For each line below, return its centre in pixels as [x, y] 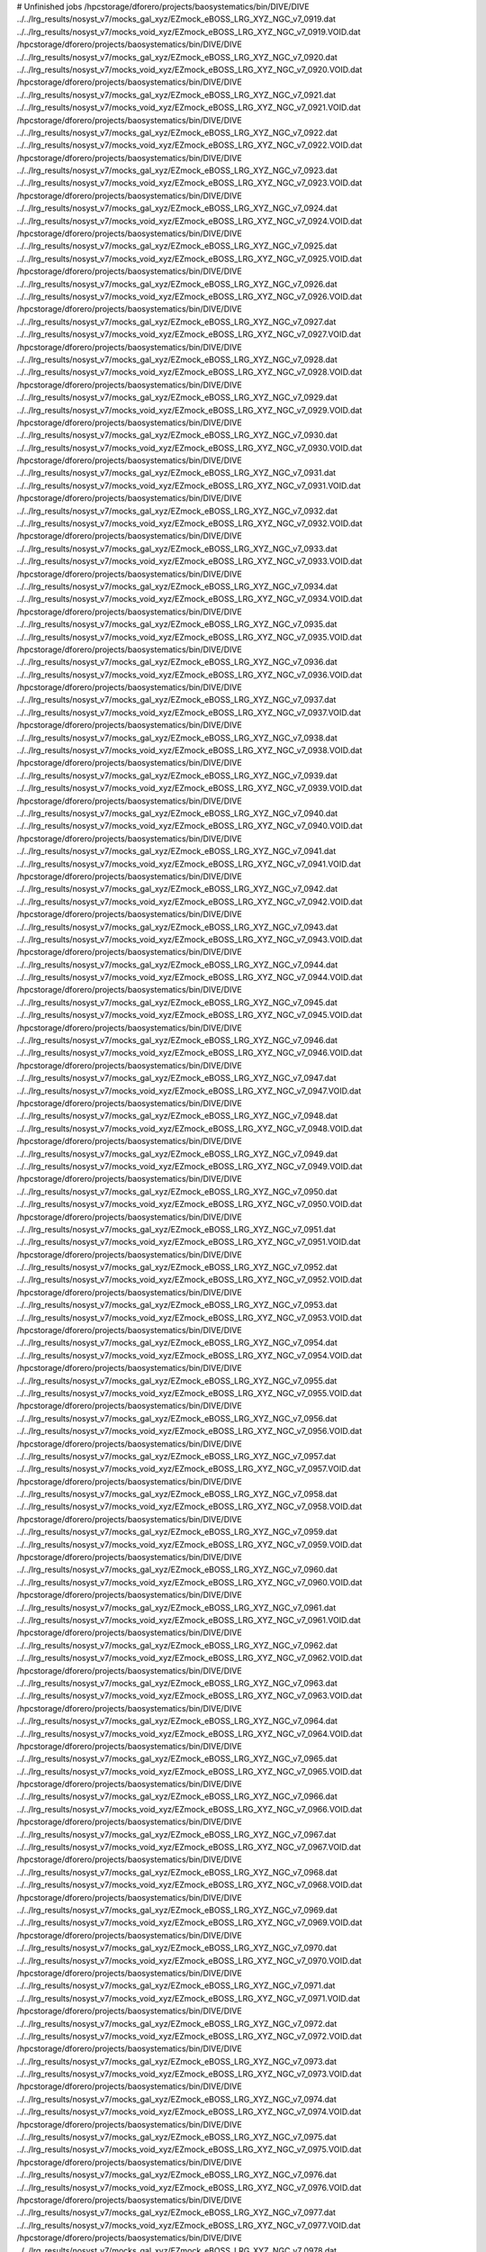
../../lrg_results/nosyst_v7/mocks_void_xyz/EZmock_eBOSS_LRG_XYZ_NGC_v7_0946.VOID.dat [190, 1053]
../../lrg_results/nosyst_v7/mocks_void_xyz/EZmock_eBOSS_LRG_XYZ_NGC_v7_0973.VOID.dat [189, 2074]
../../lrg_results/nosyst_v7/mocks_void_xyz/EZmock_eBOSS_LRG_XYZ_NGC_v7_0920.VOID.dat [189, 69]
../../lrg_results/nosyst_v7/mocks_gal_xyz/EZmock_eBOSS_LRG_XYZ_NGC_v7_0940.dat [177, 813]
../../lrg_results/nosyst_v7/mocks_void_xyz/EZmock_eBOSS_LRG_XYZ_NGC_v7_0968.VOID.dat [189, 1885]
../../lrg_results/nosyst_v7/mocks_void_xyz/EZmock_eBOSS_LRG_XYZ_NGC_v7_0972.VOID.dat [189, 2036]
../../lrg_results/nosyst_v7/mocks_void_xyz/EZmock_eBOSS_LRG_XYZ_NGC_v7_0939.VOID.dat [189, 788]
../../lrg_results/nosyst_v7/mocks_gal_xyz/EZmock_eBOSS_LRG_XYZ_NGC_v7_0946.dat [177, 1040]
